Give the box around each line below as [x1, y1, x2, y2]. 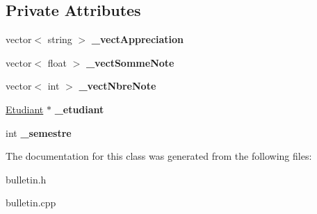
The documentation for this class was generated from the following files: [6, 149, 312, 163]
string [47, 32, 72, 47]
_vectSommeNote [86, 55, 174, 69]
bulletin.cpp [6, 195, 56, 210]
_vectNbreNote [79, 79, 156, 93]
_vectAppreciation [91, 32, 184, 47]
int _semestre [6, 125, 72, 140]
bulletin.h [6, 172, 47, 186]
